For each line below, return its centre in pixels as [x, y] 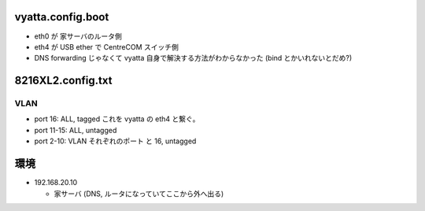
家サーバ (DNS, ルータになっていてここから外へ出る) [139, 194]
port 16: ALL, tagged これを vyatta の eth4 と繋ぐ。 [117, 119]
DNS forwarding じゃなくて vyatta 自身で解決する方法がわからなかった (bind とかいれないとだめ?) [193, 58]
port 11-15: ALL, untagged [76, 130]
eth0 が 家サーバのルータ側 [78, 36]
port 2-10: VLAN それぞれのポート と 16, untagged [115, 141]
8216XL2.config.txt [63, 81]
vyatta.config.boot [62, 17]
